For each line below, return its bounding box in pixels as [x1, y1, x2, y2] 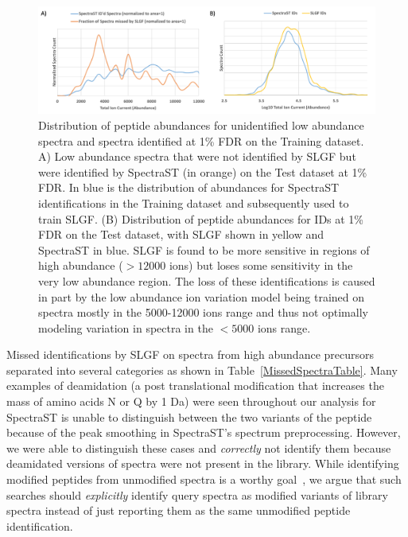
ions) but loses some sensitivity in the [169, 257, 353, 274]
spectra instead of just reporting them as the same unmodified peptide [6, 502, 351, 519]
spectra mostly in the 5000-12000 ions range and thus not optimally [38, 304, 368, 321]
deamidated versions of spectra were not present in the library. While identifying [6, 455, 399, 472]
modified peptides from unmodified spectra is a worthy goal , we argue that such [6, 471, 402, 488]
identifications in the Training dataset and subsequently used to [38, 194, 349, 211]
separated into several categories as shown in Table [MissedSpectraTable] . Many [6, 361, 398, 378]
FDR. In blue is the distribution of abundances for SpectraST [38, 179, 340, 196]
